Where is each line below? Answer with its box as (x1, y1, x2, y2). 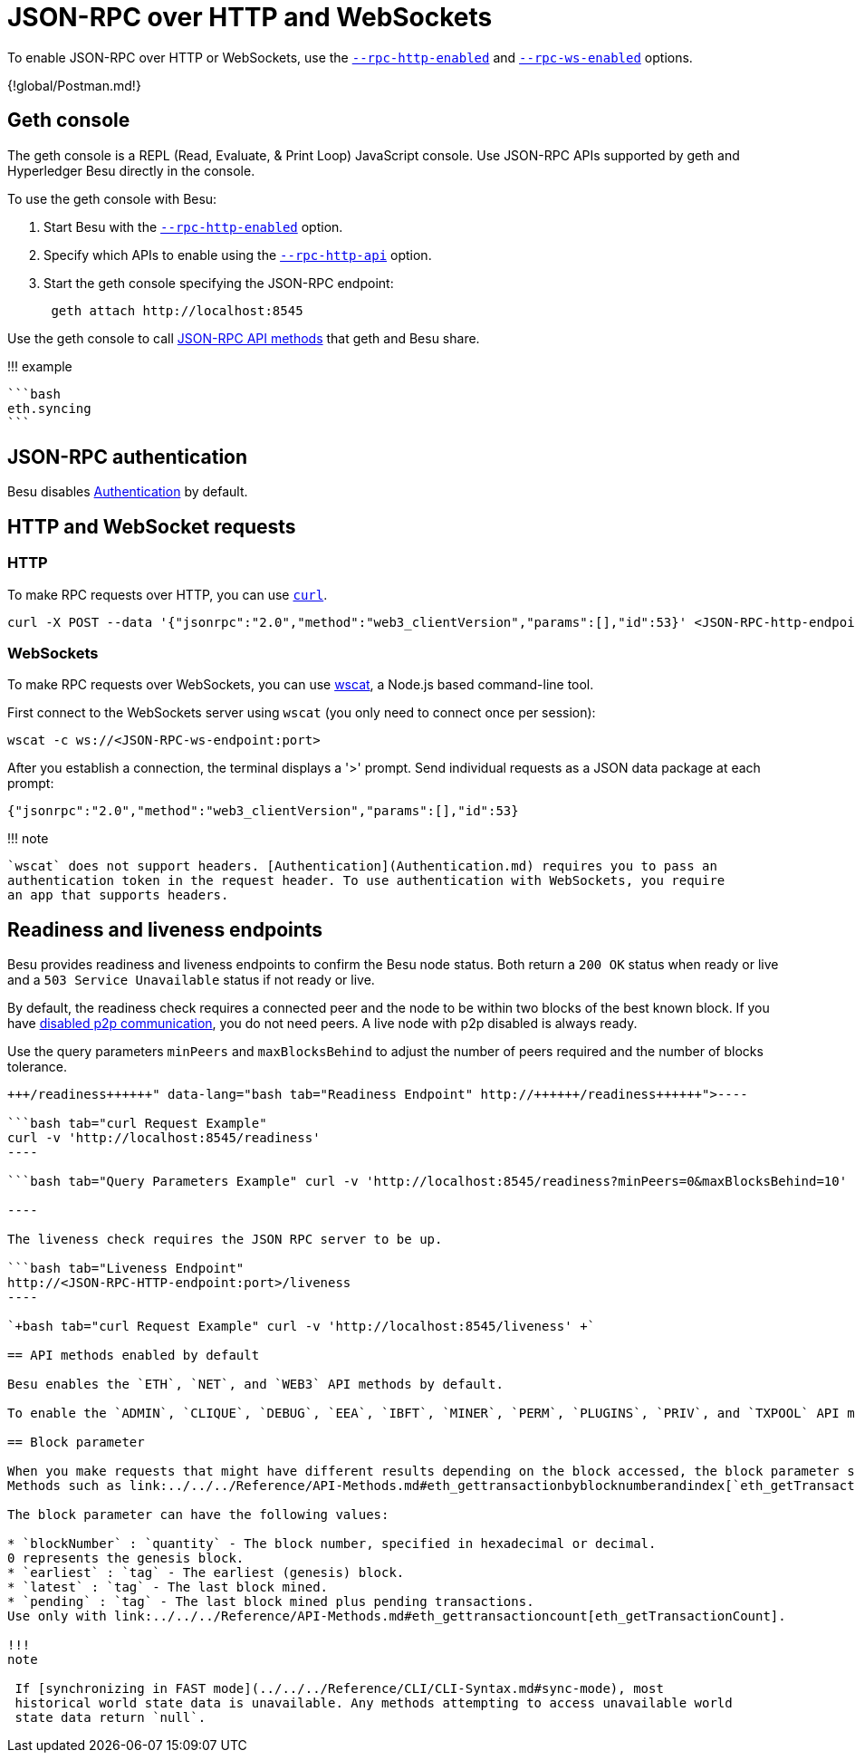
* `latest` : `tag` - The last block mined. (7, 1580, 329, 1595)
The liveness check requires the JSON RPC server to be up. (7, 1232, 443, 1247)
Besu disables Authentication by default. (7, 484, 248, 500)
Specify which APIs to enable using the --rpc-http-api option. (43, 246, 432, 263)
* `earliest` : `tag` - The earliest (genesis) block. (7, 1565, 405, 1581)
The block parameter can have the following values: (7, 1507, 389, 1523)
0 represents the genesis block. (7, 1551, 245, 1566)
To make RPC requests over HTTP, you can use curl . (7, 586, 328, 602)
